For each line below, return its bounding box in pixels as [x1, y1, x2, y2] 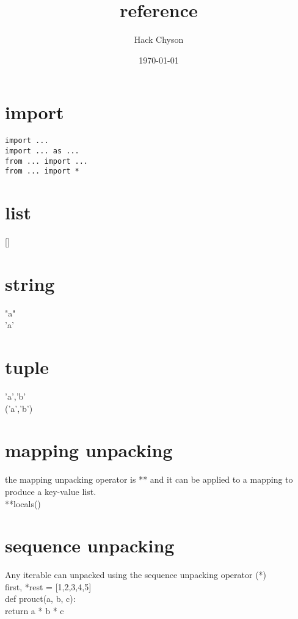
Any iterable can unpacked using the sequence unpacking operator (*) [5, 568, 267, 581]
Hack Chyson [134, 33, 184, 46]
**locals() [5, 497, 41, 510]
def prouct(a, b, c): [5, 592, 76, 605]
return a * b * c [5, 604, 64, 617]
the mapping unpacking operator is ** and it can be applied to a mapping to [5, 473, 293, 486]
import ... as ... [5, 146, 79, 155]
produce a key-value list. [5, 485, 96, 497]
